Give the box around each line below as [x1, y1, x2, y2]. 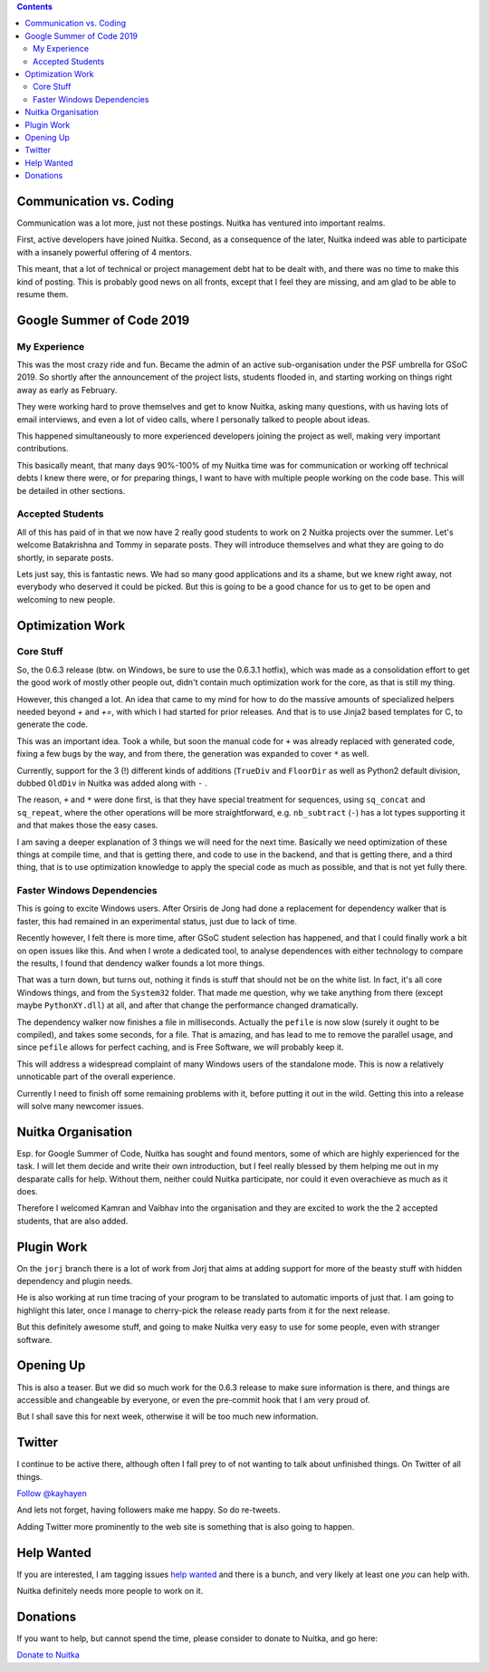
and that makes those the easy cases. [16, 820, 158, 831]
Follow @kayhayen [16, 1488, 88, 1499]
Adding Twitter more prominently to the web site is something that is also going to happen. [16, 1521, 355, 1532]
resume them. [16, 288, 69, 299]
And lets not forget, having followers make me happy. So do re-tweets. [16, 1504, 281, 1515]
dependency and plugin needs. [16, 1276, 133, 1287]
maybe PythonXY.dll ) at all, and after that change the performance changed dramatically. [16, 1000, 360, 1010]
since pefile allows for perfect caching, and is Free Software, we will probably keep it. [16, 1042, 344, 1053]
